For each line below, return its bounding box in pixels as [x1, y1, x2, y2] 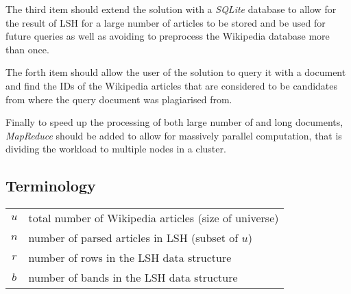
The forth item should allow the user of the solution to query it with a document [5, 65, 346, 79]
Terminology [5, 175, 96, 196]
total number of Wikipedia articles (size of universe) [28, 210, 279, 226]
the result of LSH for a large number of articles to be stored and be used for [5, 15, 326, 29]
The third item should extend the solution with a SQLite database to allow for [5, 2, 337, 16]
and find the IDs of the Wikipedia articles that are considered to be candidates [5, 78, 338, 92]
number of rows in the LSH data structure [28, 250, 232, 266]
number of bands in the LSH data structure [28, 269, 238, 286]
